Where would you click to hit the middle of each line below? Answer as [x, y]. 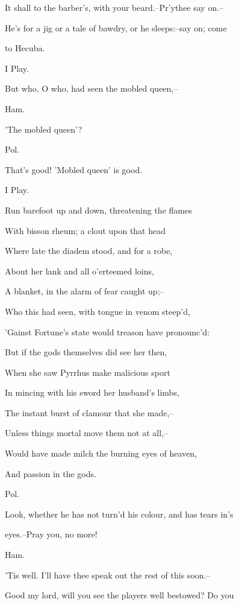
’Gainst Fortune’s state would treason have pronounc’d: [107, 331]
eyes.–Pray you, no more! [51, 534]
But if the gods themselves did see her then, [86, 352]
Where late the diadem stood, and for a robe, [89, 251]
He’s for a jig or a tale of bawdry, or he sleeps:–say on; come [116, 27]
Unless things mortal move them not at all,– [86, 433]
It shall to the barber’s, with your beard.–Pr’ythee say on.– [114, 7]
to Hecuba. [25, 48]
